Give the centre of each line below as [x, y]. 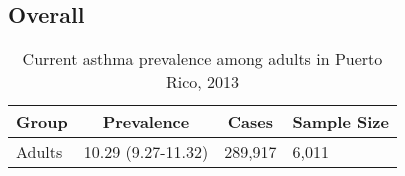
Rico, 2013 [202, 82]
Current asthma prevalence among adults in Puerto [202, 59]
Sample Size [340, 122]
